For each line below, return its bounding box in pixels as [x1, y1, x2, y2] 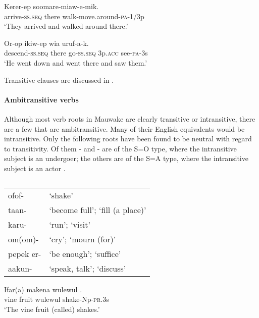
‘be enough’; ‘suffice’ [49, 247, 121, 259]
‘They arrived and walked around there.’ [4, 21, 128, 31]
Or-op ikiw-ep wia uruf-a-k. [4, 37, 89, 48]
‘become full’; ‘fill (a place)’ [49, 203, 146, 216]
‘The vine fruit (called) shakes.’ [4, 303, 100, 314]
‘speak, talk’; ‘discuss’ [49, 262, 126, 274]
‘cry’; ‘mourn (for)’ [49, 233, 116, 245]
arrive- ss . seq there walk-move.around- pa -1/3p [4, 11, 144, 21]
